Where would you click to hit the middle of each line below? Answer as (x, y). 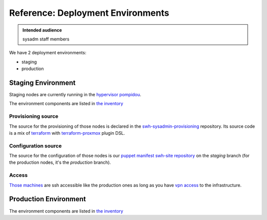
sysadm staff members (46, 39)
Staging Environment (43, 83)
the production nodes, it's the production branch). (60, 162)
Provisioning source (34, 116)
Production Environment (47, 199)
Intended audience (42, 30)
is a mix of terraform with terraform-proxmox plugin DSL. (67, 133)
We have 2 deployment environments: (48, 53)
